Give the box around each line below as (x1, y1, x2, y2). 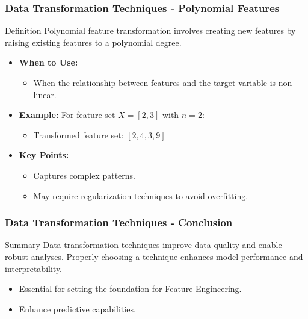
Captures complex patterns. (33, 169, 135, 181)
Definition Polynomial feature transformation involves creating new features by (5, 24, 296, 37)
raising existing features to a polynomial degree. (5, 36, 182, 48)
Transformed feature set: (33, 128, 124, 141)
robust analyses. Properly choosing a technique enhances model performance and (5, 250, 303, 262)
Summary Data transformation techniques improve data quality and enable (5, 238, 282, 251)
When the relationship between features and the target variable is (33, 76, 276, 88)
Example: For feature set (19, 108, 115, 121)
